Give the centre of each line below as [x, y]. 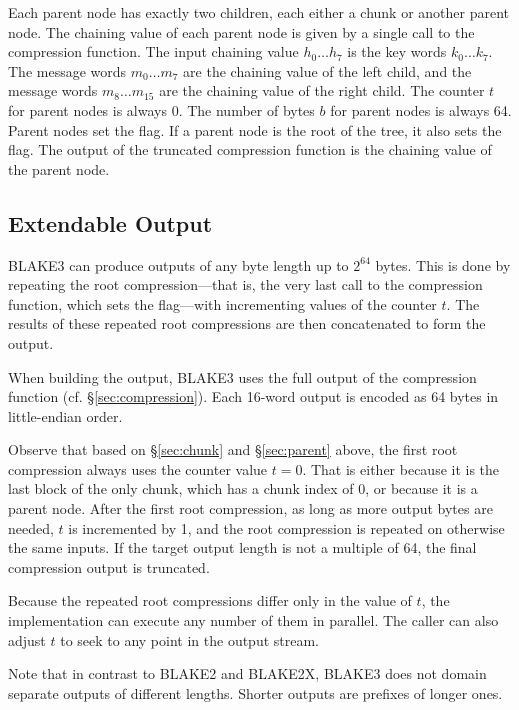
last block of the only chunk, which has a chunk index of [181, 488]
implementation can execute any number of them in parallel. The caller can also [253, 620]
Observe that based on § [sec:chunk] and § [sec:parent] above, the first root [233, 449]
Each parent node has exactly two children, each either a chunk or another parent [259, 12]
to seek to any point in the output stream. [190, 639]
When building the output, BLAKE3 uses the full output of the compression [242, 376]
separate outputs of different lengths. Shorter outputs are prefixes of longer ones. [255, 692]
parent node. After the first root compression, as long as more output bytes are [250, 508]
